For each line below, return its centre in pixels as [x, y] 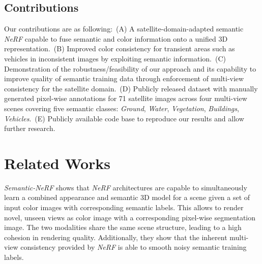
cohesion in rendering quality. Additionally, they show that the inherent [116, 237]
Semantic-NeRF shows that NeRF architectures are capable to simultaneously [126, 187]
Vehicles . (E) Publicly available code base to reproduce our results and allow [124, 118]
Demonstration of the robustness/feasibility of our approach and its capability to [130, 68]
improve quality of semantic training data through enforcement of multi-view [124, 78]
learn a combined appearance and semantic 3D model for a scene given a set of [127, 197]
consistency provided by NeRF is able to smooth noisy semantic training [134, 247]
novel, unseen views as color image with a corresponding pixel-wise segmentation [130, 217]
